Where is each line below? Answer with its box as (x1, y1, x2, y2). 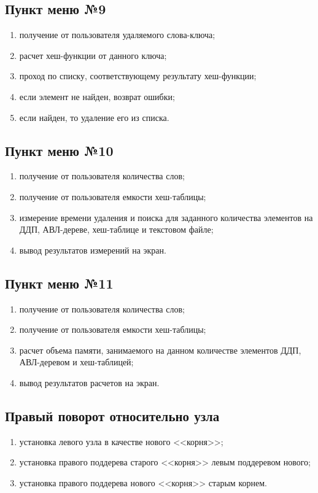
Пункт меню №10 (5, 141, 114, 160)
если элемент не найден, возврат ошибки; (19, 90, 175, 103)
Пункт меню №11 (5, 273, 114, 292)
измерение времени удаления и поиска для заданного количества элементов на (19, 211, 313, 223)
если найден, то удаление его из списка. (19, 111, 169, 123)
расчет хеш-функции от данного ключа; (19, 49, 167, 61)
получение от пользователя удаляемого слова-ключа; (19, 28, 215, 41)
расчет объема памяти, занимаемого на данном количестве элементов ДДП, (19, 343, 301, 356)
